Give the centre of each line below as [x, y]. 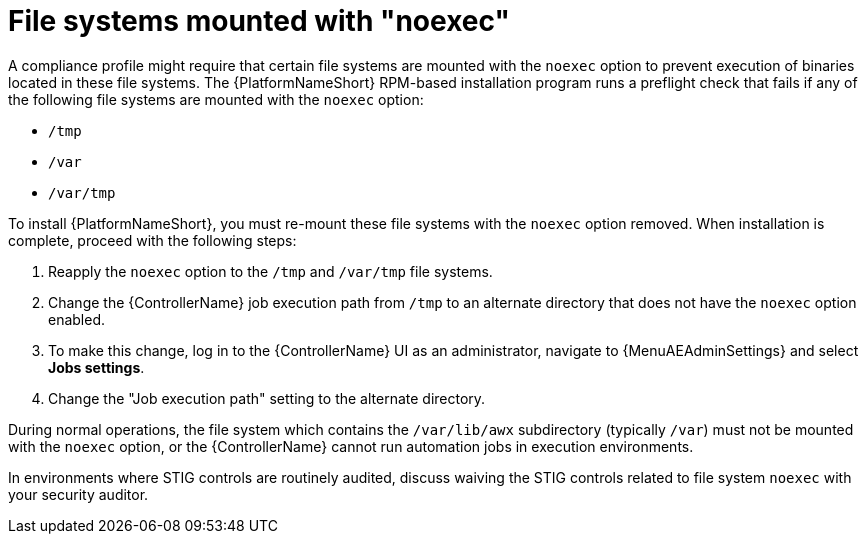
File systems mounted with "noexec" [259, 21]
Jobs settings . [96, 367]
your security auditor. [78, 494]
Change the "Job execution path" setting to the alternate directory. [267, 398]
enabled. [77, 319]
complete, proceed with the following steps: [152, 240]
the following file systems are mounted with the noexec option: [216, 99]
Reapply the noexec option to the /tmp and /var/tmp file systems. [270, 271]
